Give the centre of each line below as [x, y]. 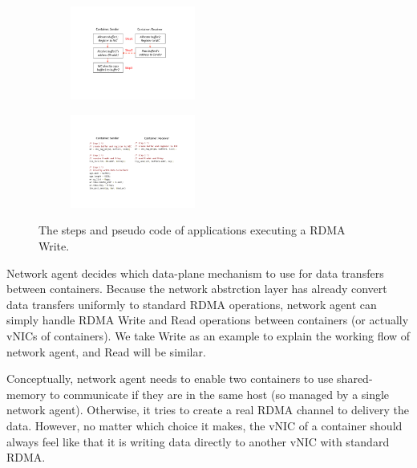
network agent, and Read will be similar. [106, 351]
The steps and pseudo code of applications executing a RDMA [192, 230]
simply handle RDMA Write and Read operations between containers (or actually [208, 320]
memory [26, 394]
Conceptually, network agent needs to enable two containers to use [170, 378]
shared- [355, 378]
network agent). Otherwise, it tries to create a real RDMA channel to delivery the [208, 410]
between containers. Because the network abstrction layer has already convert [197, 289]
